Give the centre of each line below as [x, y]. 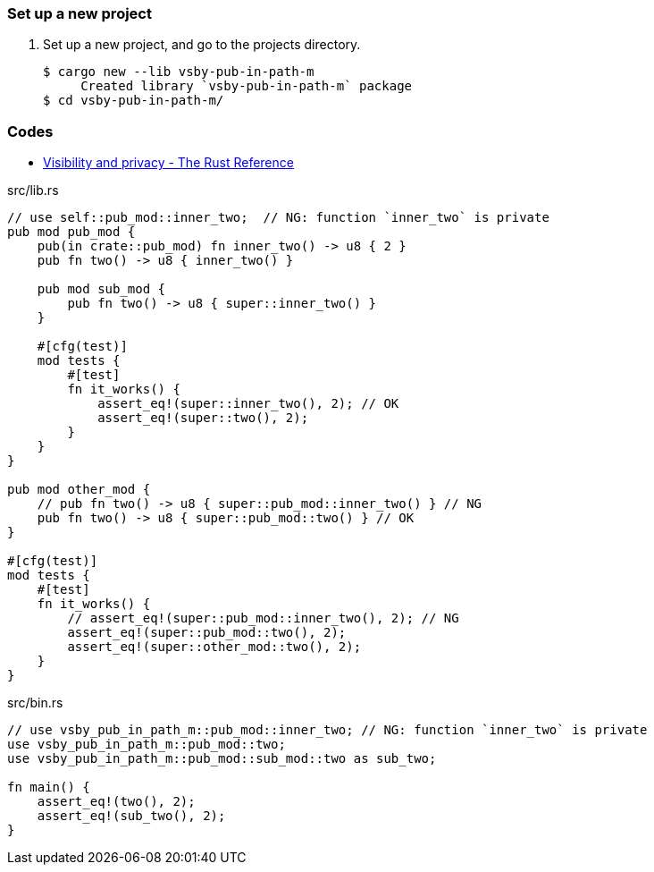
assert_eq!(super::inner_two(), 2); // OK [248, 404]
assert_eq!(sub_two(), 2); [131, 816]
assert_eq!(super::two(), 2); [203, 418]
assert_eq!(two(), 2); [116, 802]
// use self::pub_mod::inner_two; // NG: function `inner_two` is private [278, 218]
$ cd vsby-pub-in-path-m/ [134, 101]
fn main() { [49, 787]
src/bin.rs [35, 703]
